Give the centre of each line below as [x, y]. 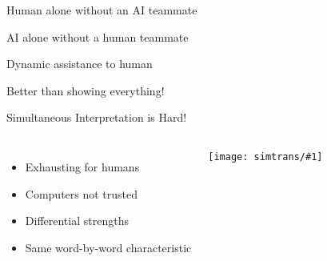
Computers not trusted [82, 193]
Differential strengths [77, 221]
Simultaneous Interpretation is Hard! [97, 117]
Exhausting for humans [82, 166]
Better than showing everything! [86, 90]
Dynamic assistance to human [80, 64]
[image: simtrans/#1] [265, 157]
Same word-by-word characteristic [108, 247]
